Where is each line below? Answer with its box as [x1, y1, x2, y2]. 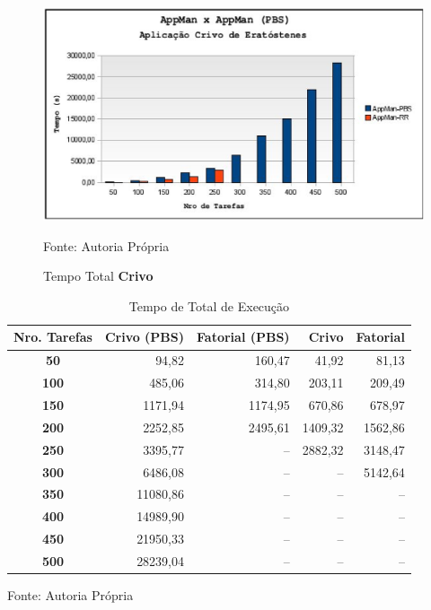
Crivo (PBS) [104, 327, 185, 346]
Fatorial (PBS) [197, 327, 290, 346]
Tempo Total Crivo [43, 266, 154, 285]
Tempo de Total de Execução [128, 296, 290, 315]
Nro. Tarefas [13, 327, 92, 346]
